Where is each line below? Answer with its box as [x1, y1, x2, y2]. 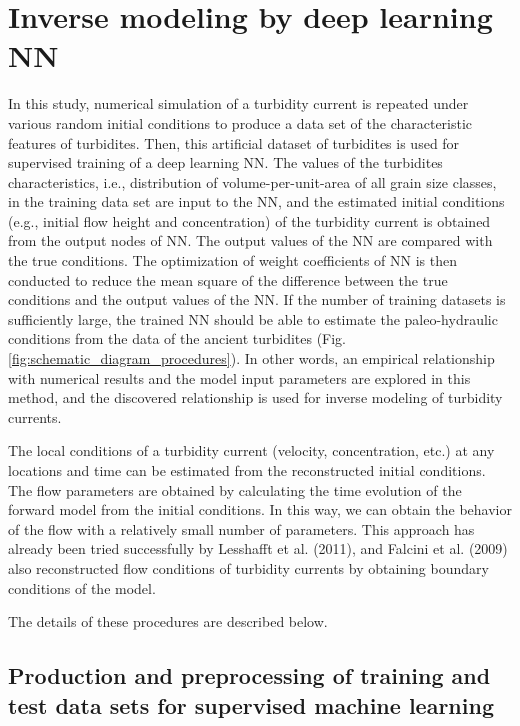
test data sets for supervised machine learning [8, 689, 494, 720]
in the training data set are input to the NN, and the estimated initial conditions [8, 191, 505, 212]
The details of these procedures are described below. [8, 611, 328, 632]
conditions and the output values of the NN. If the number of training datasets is [8, 289, 506, 310]
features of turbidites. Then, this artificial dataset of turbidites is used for [8, 132, 460, 153]
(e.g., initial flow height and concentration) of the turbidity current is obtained [8, 210, 491, 231]
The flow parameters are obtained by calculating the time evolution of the [8, 479, 462, 500]
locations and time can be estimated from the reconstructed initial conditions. [8, 460, 486, 480]
